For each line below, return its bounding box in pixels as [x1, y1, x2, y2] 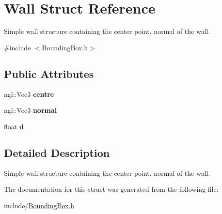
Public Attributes [4, 66, 94, 81]
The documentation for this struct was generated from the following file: [4, 184, 219, 194]
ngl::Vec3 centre [4, 89, 54, 99]
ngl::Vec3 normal [4, 105, 57, 115]
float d [4, 121, 24, 131]
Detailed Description [4, 145, 110, 160]
